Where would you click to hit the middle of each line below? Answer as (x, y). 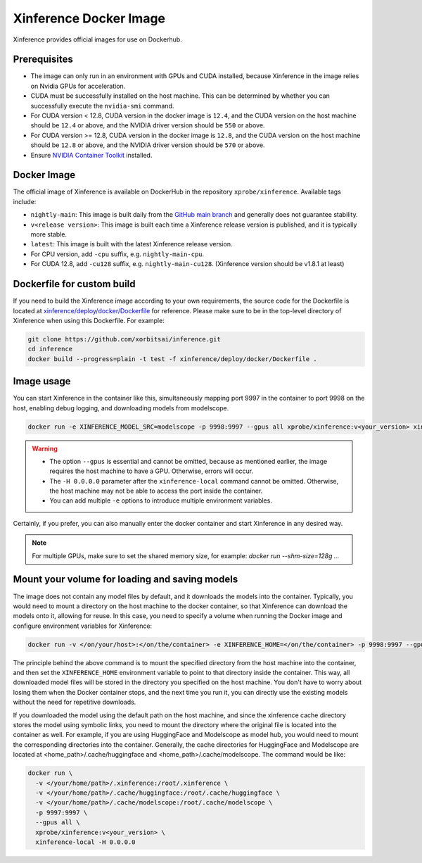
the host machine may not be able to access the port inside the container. (156, 491)
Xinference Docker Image (89, 18)
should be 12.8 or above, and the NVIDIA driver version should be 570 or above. (148, 145)
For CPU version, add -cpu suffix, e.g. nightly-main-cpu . (117, 254)
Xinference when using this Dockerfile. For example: (89, 320)
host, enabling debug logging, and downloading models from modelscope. (121, 408)
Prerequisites (43, 59)
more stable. (49, 234)
